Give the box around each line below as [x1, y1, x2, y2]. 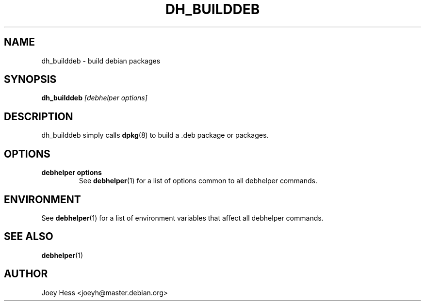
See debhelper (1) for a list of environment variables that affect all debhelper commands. [41, 213, 324, 222]
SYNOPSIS [4, 73, 57, 86]
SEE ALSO [4, 230, 53, 243]
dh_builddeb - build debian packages [41, 56, 161, 65]
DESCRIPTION [4, 110, 73, 123]
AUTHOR [4, 268, 48, 280]
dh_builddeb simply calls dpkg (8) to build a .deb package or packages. [41, 131, 269, 140]
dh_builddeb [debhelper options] [41, 94, 147, 102]
